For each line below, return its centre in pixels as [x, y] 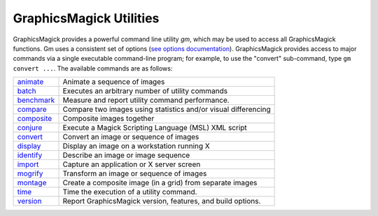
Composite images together [108, 119]
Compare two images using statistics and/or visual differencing [167, 110]
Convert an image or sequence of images [131, 137]
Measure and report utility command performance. [146, 100]
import [28, 164]
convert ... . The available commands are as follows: [93, 68]
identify [30, 155]
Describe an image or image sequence [126, 155]
